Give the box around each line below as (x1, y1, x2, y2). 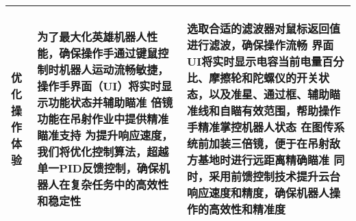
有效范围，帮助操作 (242, 103, 341, 118)
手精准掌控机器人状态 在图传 (187, 119, 334, 135)
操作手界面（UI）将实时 (37, 78, 162, 94)
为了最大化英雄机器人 (37, 29, 147, 44)
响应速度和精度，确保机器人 (187, 185, 330, 200)
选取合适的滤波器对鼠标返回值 (187, 21, 341, 36)
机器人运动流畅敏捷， (59, 62, 169, 77)
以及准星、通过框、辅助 (209, 86, 330, 102)
